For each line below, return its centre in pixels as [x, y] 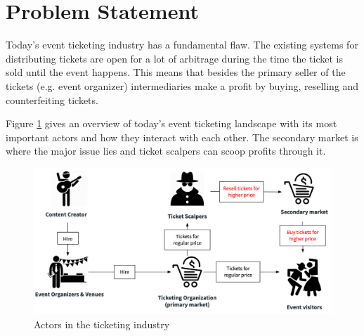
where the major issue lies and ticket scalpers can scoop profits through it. [166, 151]
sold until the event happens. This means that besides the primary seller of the [176, 72]
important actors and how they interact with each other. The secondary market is [182, 137]
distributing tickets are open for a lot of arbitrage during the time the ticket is [174, 58]
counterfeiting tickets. [52, 99]
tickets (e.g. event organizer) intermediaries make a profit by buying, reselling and [182, 85]
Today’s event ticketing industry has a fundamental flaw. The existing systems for [182, 45]
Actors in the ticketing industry [102, 324]
